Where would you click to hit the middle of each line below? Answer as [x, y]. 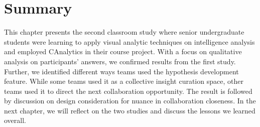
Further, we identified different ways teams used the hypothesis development [121, 71]
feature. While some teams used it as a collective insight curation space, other [124, 81]
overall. [15, 120]
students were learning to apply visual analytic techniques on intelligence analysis [129, 41]
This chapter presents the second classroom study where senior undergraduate [124, 32]
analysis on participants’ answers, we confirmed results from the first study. [120, 61]
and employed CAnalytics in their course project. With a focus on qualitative [123, 51]
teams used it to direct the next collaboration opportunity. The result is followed [128, 91]
